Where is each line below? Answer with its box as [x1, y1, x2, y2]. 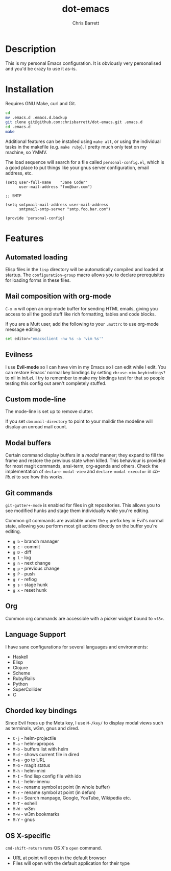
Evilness [5, 350, 33, 359]
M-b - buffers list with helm [12, 746, 69, 752]
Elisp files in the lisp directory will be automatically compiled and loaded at [5, 267, 164, 272]
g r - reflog [12, 576, 37, 582]
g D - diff [12, 549, 32, 555]
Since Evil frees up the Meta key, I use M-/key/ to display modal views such [5, 720, 163, 726]
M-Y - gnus [12, 816, 35, 822]
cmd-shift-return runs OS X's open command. [5, 845, 102, 851]
